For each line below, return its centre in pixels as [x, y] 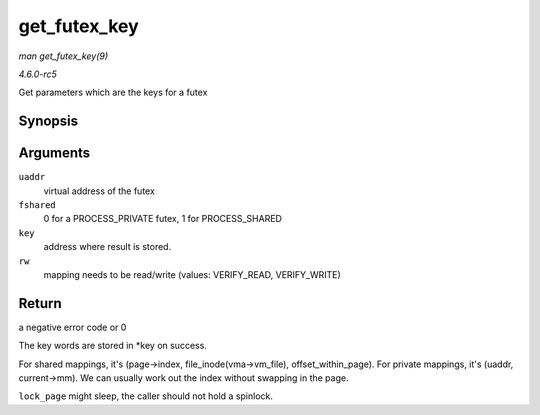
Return [40, 303]
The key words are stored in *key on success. [112, 346]
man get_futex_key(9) [63, 56]
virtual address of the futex [99, 191]
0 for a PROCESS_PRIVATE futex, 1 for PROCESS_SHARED [162, 219]
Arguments [54, 153]
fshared [37, 205]
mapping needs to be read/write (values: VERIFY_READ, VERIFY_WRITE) [192, 274]
